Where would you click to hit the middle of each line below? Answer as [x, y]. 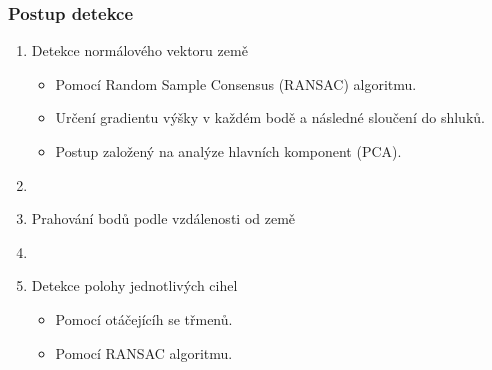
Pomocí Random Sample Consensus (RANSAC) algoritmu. [236, 83]
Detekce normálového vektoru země [139, 50]
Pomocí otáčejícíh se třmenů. [144, 318]
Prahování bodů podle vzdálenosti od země [163, 218]
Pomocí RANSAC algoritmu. [144, 352]
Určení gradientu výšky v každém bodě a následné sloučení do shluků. [270, 117]
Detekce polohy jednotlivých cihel [134, 285]
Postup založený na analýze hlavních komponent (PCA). [228, 151]
